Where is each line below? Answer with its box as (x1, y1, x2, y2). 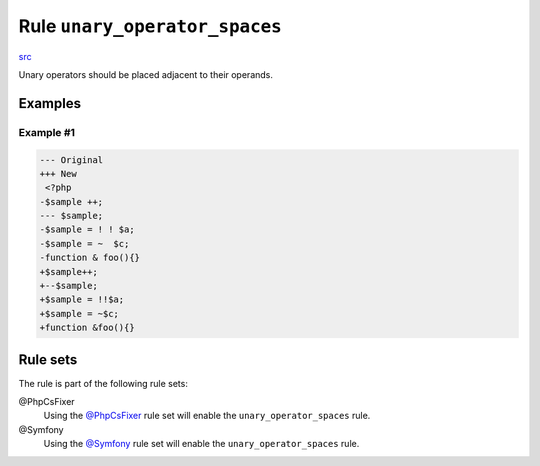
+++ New (39, 168, 77, 179)
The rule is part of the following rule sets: (18, 377, 189, 389)
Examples (18, 95, 82, 112)
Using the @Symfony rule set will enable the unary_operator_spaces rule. (43, 438, 360, 450)
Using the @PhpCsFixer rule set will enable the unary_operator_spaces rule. (43, 410, 371, 422)
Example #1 (18, 125, 75, 139)
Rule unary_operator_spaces (18, 15, 282, 37)
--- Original (39, 154, 104, 165)
